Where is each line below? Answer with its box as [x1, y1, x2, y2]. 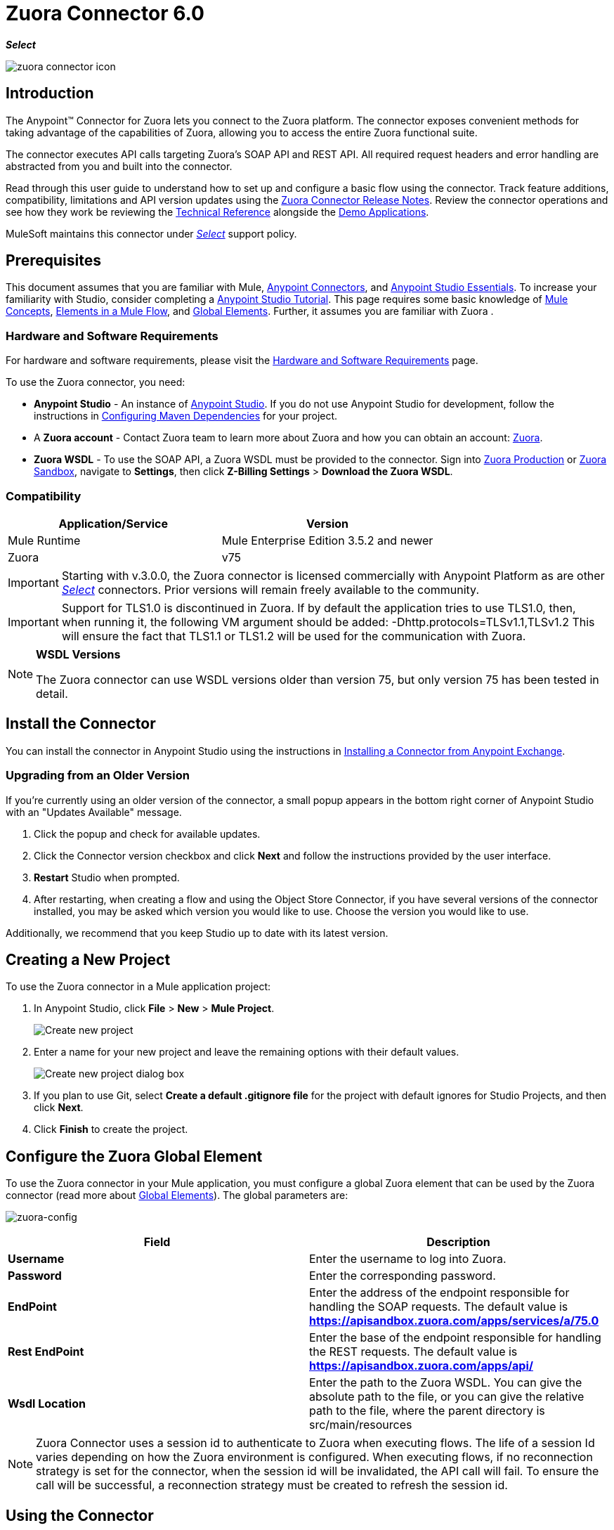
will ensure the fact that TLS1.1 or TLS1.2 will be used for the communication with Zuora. [61, 628, 526, 643]
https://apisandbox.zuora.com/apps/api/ [309, 1359, 533, 1373]
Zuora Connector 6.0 [6, 1, 204, 25]
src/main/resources [309, 1418, 412, 1432]
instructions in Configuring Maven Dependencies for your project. [34, 410, 338, 422]
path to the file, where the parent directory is [309, 1403, 545, 1418]
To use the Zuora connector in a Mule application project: [6, 980, 271, 993]
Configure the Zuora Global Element [6, 1147, 263, 1165]
